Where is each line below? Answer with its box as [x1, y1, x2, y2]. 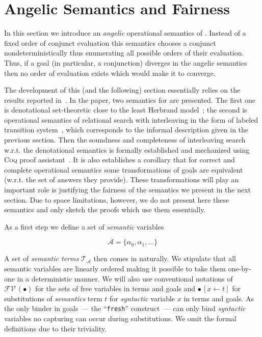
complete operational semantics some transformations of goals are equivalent [4, 164, 243, 175]
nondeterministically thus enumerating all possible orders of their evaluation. [4, 47, 244, 58]
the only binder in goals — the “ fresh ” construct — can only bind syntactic [4, 303, 246, 314]
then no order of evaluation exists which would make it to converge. [4, 67, 216, 78]
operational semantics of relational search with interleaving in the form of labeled [4, 114, 258, 125]
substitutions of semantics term [4, 293, 102, 303]
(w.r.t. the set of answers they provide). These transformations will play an [4, 174, 239, 185]
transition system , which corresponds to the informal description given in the [4, 124, 249, 135]
